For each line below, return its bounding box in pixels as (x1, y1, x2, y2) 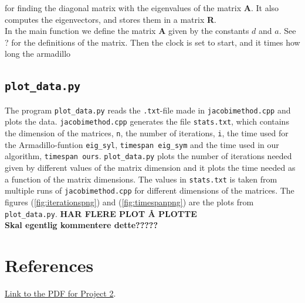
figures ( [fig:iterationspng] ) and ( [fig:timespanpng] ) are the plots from (5, 195, 254, 208)
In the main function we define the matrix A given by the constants (5, 25, 249, 37)
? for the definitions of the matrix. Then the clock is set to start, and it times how (5, 36, 300, 48)
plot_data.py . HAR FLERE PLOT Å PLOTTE (5, 207, 197, 219)
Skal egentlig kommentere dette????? (5, 219, 158, 231)
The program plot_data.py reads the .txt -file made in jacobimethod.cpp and (5, 104, 291, 116)
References (5, 253, 94, 277)
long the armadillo (5, 47, 71, 60)
